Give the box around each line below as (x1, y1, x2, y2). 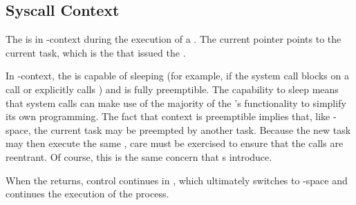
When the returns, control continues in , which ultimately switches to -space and (6, 173, 348, 187)
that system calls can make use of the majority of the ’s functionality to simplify (6, 95, 346, 110)
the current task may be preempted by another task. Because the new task (34, 122, 351, 137)
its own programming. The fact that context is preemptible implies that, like (6, 109, 330, 124)
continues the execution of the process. (6, 186, 169, 201)
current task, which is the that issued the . (6, 45, 186, 59)
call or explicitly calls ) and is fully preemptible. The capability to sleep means (6, 81, 339, 96)
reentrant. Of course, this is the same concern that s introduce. (6, 149, 272, 164)
